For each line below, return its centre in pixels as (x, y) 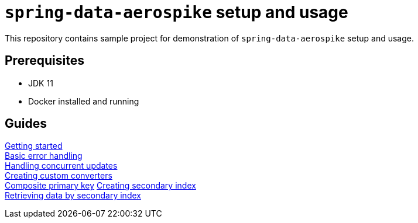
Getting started (34, 146)
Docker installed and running (84, 101)
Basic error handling (44, 156)
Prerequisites (44, 61)
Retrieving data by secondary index (73, 196)
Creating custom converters (59, 176)
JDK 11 (41, 83)
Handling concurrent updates (61, 166)
